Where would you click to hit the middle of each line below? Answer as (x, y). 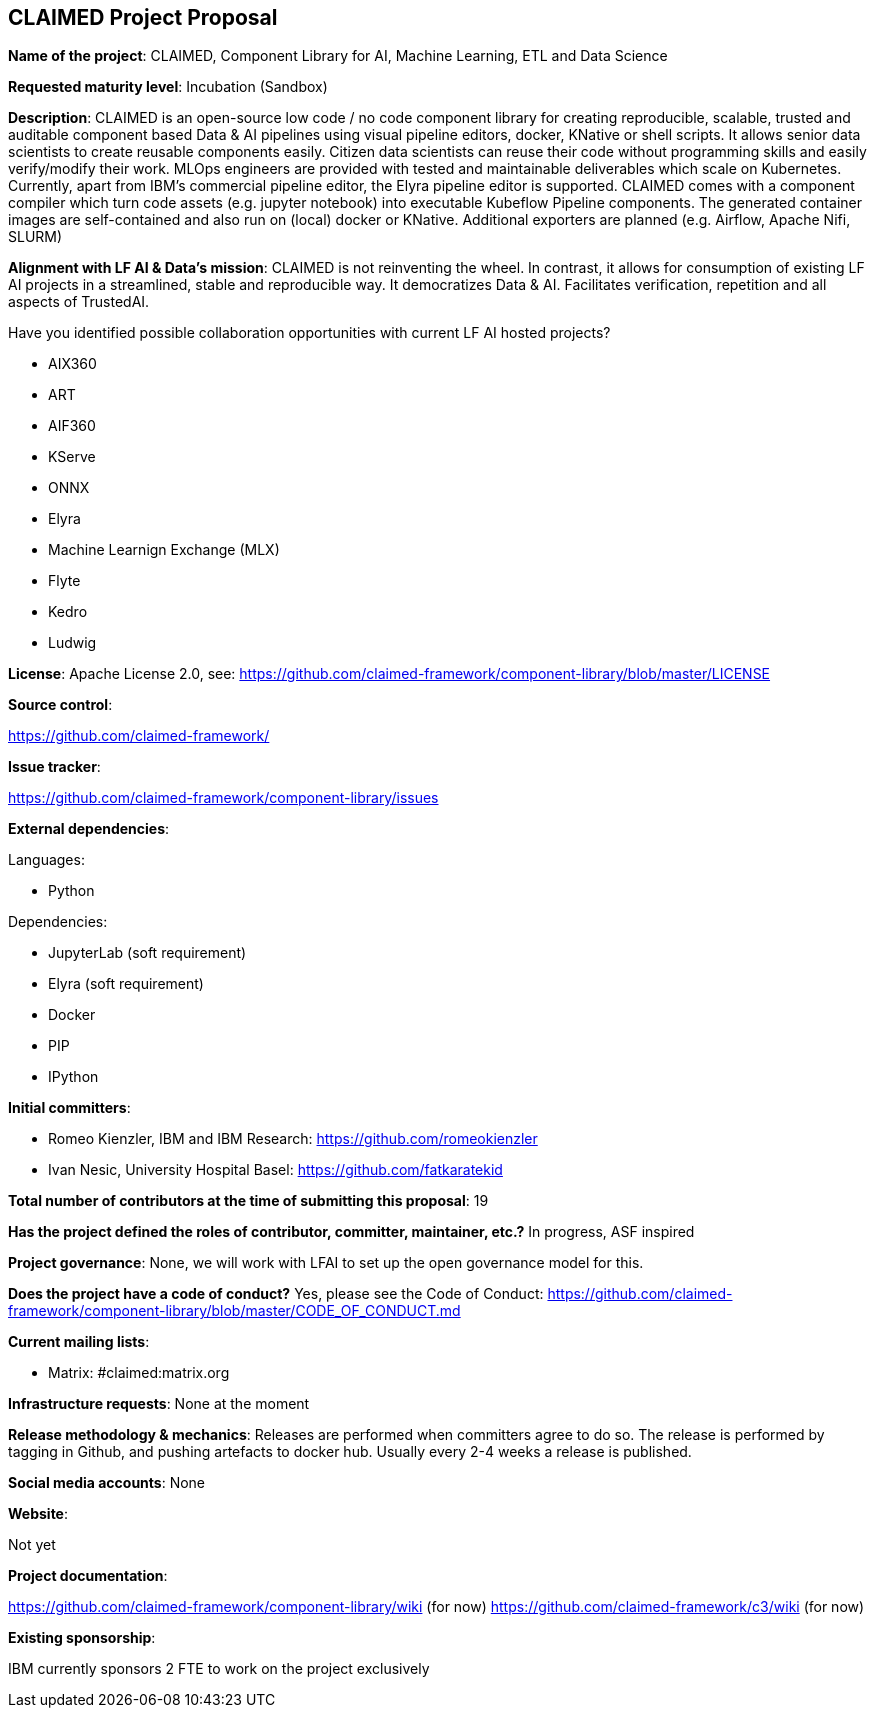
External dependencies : (89, 829)
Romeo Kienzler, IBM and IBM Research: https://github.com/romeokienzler (293, 1139)
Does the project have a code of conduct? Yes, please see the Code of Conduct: (276, 1294)
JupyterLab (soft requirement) (147, 953)
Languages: (46, 860)
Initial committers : (69, 1108)
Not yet (32, 1545)
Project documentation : (88, 1576)
